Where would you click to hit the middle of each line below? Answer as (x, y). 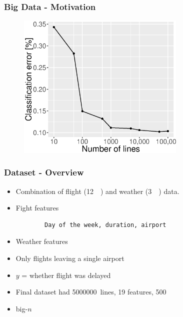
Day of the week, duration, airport (105, 225)
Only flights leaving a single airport (70, 258)
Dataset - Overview (44, 172)
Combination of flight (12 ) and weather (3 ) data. (97, 191)
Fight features (37, 208)
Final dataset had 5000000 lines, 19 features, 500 (91, 292)
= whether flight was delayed (66, 275)
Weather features (42, 241)
